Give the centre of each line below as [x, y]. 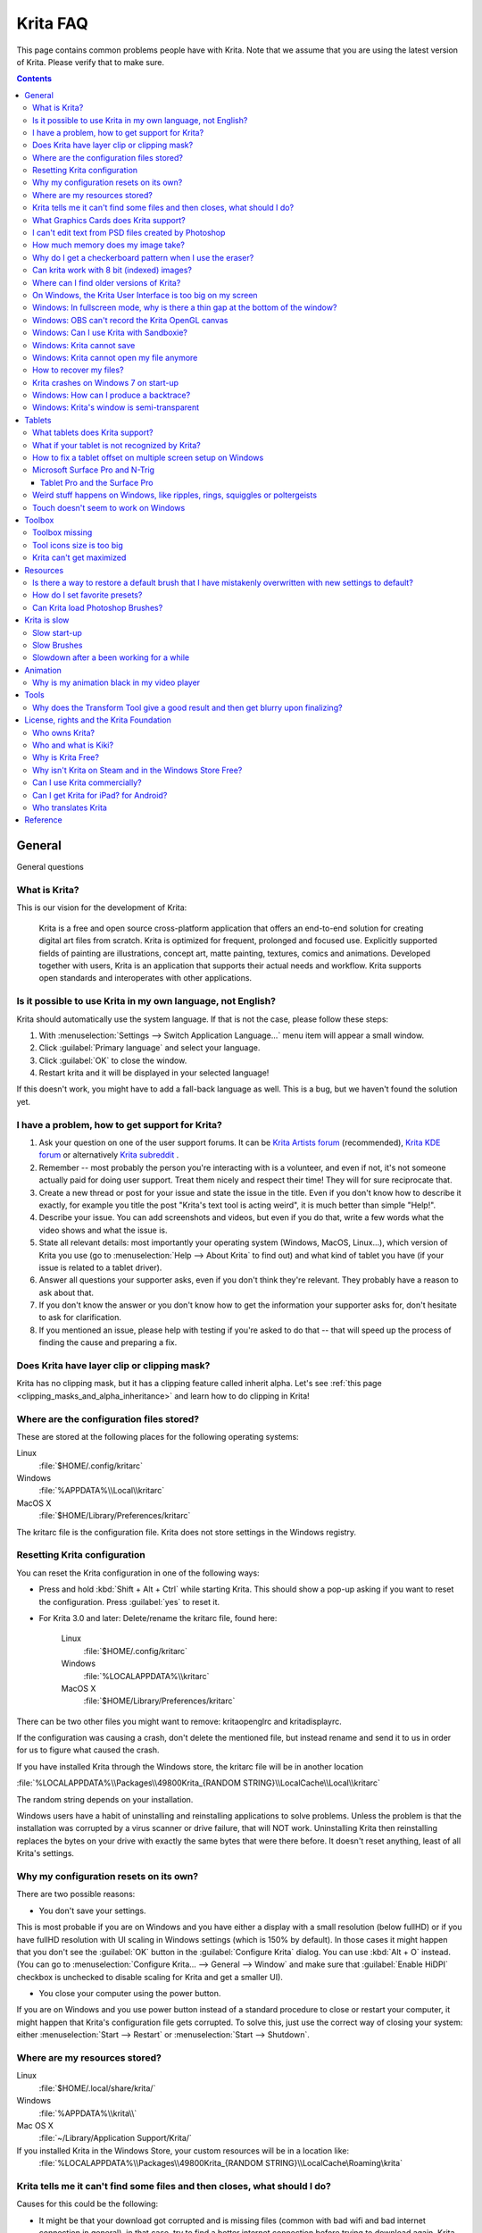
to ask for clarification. [80, 1317]
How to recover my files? [78, 370]
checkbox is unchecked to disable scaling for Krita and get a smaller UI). [150, 1977]
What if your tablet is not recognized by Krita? [116, 445]
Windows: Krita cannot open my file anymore [115, 357]
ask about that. [66, 1292]
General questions [50, 867]
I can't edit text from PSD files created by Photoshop [129, 233]
